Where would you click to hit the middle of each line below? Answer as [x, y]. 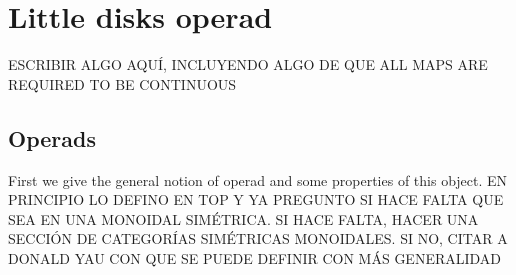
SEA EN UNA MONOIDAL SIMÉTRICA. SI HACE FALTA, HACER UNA [243, 218]
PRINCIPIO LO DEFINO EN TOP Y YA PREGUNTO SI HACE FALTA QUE [256, 199]
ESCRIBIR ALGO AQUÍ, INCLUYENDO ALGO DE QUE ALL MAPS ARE [248, 64]
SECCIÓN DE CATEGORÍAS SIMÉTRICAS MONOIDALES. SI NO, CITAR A [258, 238]
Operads [52, 137]
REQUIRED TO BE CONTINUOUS [122, 83]
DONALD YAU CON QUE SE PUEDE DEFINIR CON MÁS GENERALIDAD [255, 257]
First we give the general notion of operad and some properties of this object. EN [258, 179]
